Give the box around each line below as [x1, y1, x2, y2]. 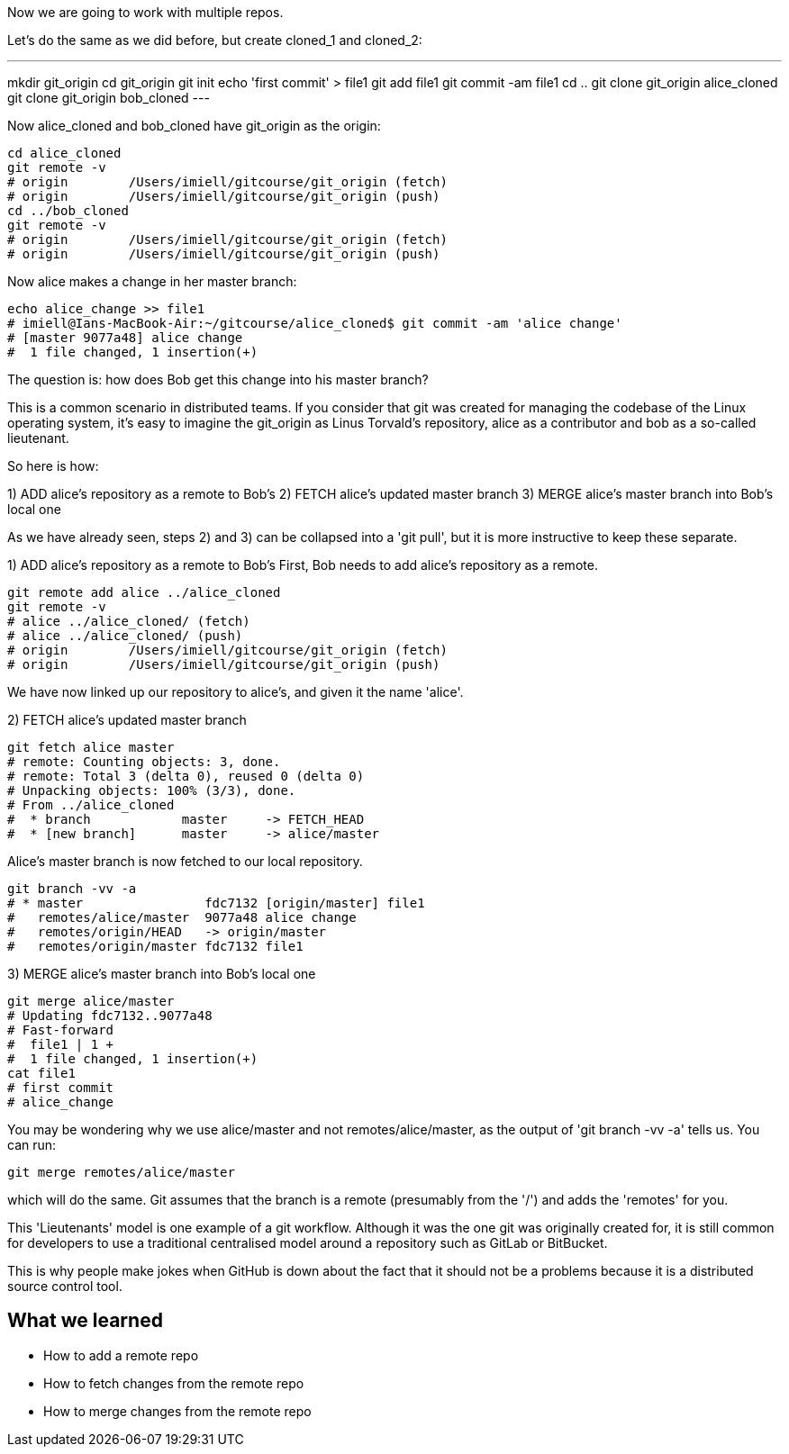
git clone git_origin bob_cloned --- [7, 90, 210, 105]
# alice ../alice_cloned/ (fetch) [7, 614, 250, 628]
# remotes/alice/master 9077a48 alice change [7, 910, 357, 925]
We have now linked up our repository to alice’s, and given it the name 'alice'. [7, 684, 464, 700]
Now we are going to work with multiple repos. [7, 5, 284, 20]
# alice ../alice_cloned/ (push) [7, 628, 243, 643]
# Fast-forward [7, 1023, 114, 1037]
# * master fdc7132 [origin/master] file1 [7, 896, 425, 910]
